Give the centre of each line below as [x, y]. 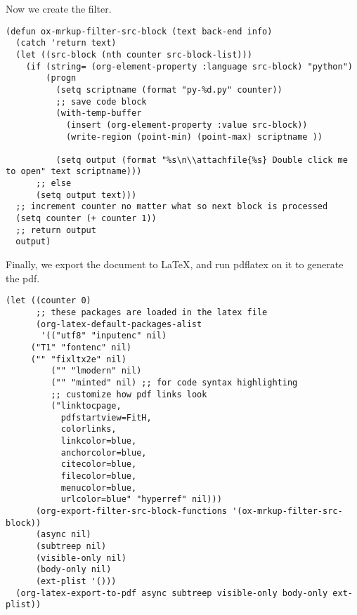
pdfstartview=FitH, [106, 417]
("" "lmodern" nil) [96, 371]
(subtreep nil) [71, 547]
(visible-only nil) [81, 558]
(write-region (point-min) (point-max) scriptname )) [194, 137]
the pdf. [23, 278]
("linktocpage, [86, 406]
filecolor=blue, [99, 476]
